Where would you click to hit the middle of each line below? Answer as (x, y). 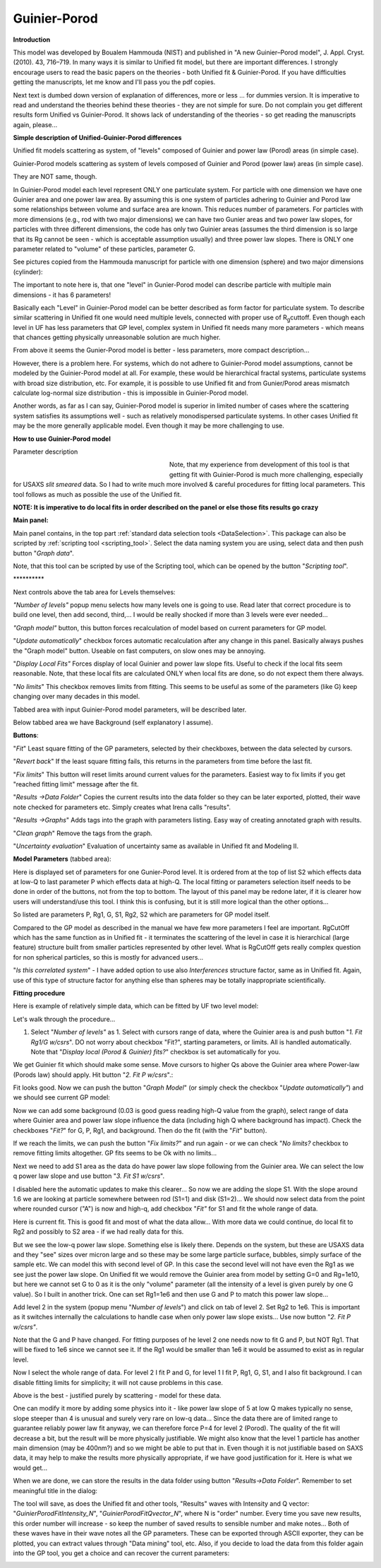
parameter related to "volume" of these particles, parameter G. (104, 249)
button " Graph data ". (43, 553)
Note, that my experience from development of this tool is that (260, 465)
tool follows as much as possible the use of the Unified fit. (97, 494)
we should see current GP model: (62, 1097)
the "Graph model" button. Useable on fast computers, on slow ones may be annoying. (139, 651)
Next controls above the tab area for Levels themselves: (94, 592)
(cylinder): (28, 271)
